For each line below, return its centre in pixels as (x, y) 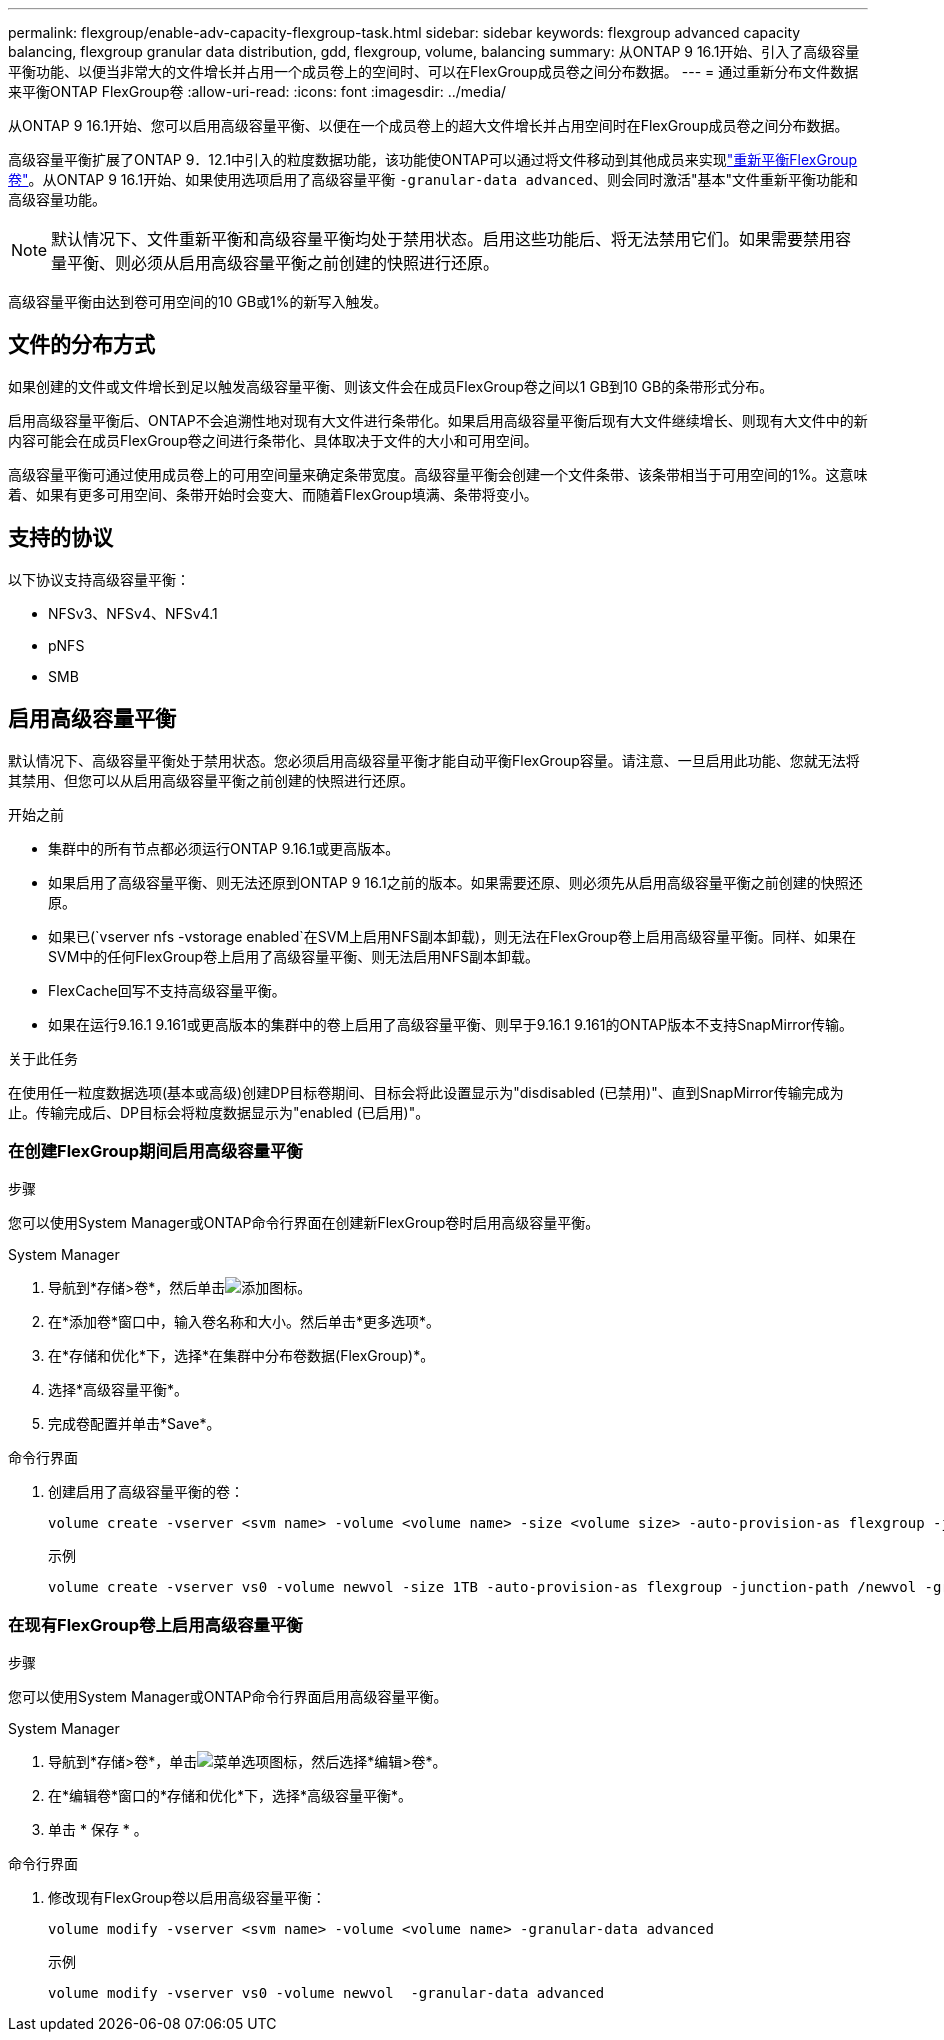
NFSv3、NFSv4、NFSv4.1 (133, 613)
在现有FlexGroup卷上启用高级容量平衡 (155, 1624)
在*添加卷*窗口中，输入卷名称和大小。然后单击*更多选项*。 (244, 1322)
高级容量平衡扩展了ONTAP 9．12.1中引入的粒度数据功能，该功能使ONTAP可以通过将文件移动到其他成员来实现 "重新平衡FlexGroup (433, 159)
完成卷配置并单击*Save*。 (134, 1424)
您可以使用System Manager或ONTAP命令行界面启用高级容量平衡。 (228, 1697)
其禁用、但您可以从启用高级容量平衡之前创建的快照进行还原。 (211, 780)
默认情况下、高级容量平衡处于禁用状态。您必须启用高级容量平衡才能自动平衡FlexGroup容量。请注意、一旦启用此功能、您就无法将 (434, 760)
